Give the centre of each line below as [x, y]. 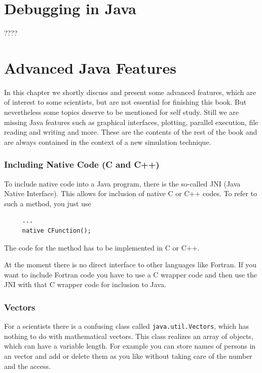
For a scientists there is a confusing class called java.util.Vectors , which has [127, 326]
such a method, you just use [48, 203]
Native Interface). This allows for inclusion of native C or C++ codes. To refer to [131, 193]
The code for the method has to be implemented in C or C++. [102, 247]
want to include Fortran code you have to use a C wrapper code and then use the [131, 274]
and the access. [27, 366]
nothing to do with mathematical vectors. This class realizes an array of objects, [129, 336]
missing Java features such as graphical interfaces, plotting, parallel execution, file [131, 122]
